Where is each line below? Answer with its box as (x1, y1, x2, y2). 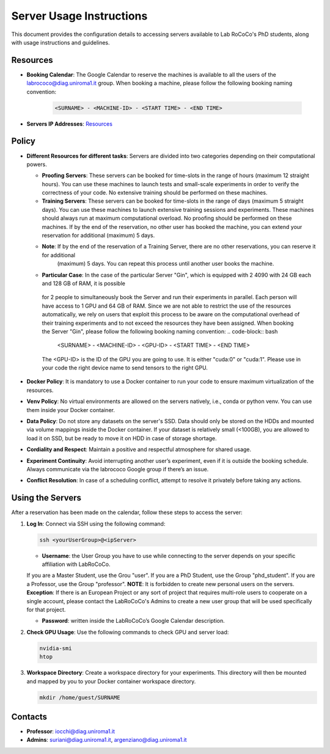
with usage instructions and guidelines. (11, 38, 110, 46)
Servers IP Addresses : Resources (26, 120, 113, 128)
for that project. (26, 606, 66, 613)
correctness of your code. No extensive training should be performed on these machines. (42, 189, 268, 197)
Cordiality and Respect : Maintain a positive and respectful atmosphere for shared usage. (26, 446, 252, 453)
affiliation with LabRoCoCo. (42, 560, 111, 568)
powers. (26, 161, 47, 168)
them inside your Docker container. (26, 406, 116, 413)
